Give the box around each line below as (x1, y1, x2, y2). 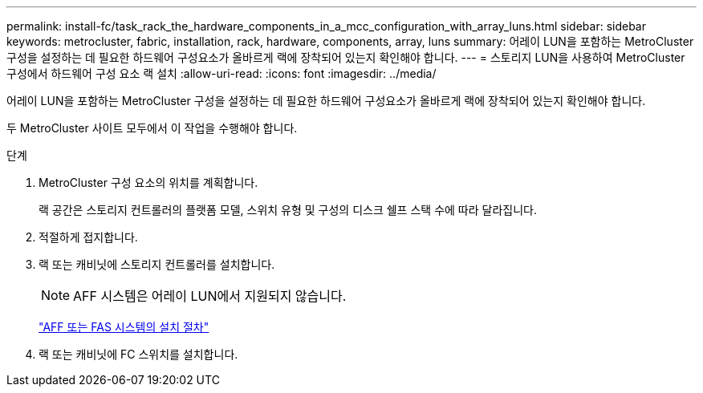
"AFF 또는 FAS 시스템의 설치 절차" (39, 320, 209, 334)
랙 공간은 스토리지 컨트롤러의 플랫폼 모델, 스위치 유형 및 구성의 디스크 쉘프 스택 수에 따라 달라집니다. (39, 203, 537, 217)
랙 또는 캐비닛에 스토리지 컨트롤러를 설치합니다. (39, 257, 275, 271)
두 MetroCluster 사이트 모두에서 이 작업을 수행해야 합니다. (6, 121, 298, 135)
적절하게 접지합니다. (39, 230, 138, 244)
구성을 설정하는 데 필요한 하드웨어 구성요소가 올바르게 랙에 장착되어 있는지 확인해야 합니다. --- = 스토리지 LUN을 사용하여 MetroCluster (6, 51, 685, 64)
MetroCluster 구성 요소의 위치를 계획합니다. (39, 176, 258, 189)
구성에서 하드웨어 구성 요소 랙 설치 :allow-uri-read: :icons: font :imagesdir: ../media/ (6, 67, 437, 80)
